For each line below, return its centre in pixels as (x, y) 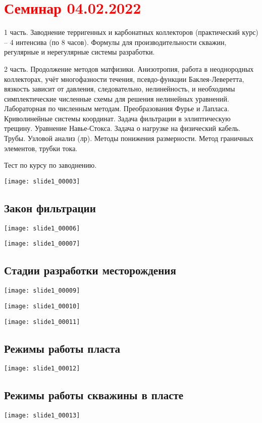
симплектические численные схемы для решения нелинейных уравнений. (117, 98)
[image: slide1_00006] (42, 228)
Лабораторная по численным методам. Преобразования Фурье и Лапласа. (117, 108)
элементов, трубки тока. (41, 148)
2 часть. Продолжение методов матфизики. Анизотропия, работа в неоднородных (129, 68)
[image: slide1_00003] (42, 181)
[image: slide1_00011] (42, 322)
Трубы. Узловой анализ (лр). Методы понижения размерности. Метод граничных (129, 138)
